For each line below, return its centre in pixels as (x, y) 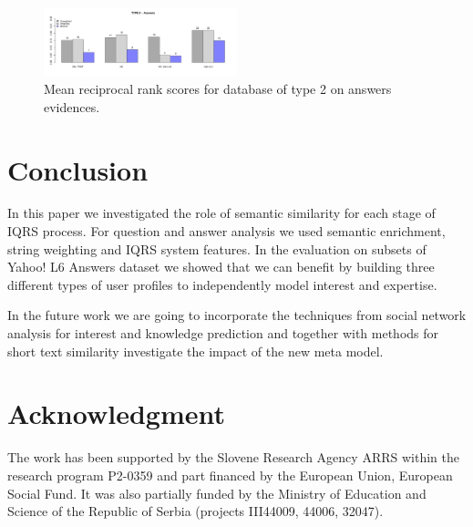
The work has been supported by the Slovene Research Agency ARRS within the (233, 457)
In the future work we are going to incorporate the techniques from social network (237, 315)
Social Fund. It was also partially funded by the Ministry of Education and (217, 493)
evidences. (72, 106)
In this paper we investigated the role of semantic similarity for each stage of (221, 213)
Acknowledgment (116, 413)
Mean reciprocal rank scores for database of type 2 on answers (218, 89)
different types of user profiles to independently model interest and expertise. (222, 284)
